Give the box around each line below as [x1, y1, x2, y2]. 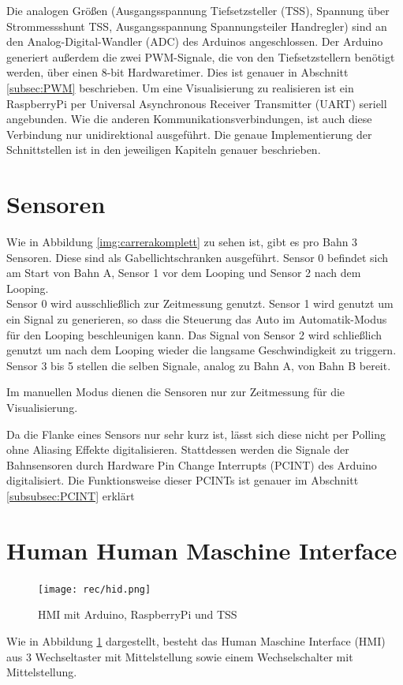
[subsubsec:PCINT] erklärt [6, 487, 135, 503]
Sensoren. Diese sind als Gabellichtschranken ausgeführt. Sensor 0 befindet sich [6, 249, 389, 265]
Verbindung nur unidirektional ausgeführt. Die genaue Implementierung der [6, 125, 372, 142]
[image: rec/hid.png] [38, 583, 151, 595]
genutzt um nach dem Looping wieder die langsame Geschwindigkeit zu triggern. [6, 342, 397, 358]
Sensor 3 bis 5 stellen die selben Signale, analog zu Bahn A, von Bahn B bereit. [6, 357, 391, 373]
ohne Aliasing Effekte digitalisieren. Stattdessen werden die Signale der [6, 441, 349, 458]
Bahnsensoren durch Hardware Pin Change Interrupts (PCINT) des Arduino [6, 456, 377, 473]
